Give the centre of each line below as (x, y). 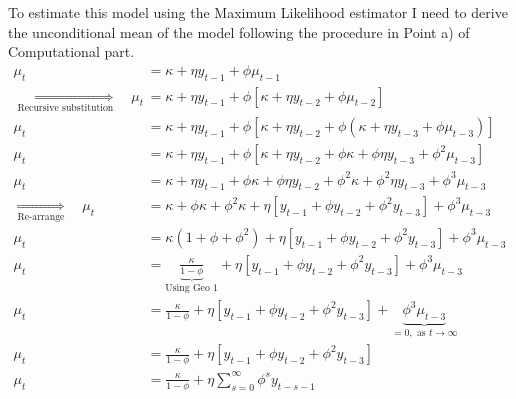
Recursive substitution (65, 107)
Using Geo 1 (191, 288)
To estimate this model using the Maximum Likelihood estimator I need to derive (258, 12)
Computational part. (71, 51)
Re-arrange (41, 216)
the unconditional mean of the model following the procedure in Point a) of (239, 31)
